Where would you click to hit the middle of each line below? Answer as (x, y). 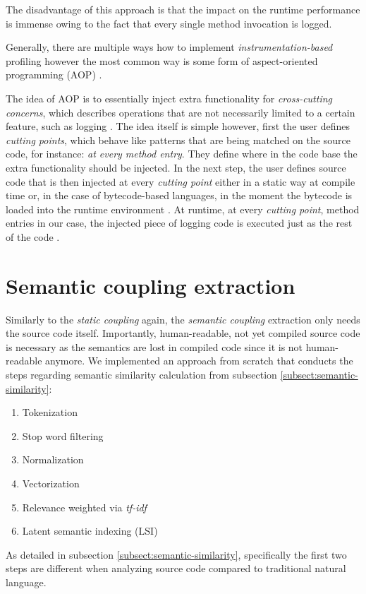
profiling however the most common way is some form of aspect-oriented (162, 60)
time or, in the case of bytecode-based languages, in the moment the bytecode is (179, 195)
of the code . (33, 236)
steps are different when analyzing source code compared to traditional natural (176, 568)
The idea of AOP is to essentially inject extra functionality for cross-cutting (169, 98)
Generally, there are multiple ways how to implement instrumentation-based (169, 47)
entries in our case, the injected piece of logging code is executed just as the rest (179, 223)
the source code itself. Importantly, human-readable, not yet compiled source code (183, 333)
